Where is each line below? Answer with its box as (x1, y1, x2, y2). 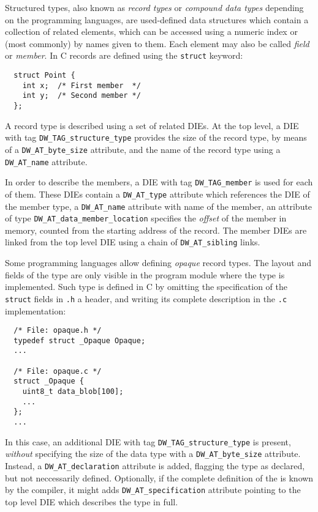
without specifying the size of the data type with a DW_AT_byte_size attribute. (5, 447, 301, 460)
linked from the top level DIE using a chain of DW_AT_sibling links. (5, 236, 260, 248)
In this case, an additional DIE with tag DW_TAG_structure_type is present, (5, 435, 291, 448)
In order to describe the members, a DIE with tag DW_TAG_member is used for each (5, 176, 313, 188)
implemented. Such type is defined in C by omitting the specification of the (5, 280, 287, 293)
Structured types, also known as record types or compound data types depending (5, 1, 304, 13)
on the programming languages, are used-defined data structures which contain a (5, 13, 309, 26)
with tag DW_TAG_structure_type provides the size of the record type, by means (5, 131, 307, 144)
